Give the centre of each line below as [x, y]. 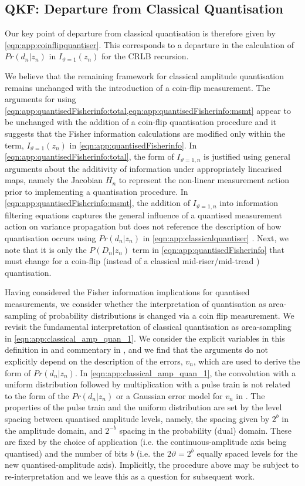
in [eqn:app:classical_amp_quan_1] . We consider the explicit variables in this [145, 338]
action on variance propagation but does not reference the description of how [143, 226]
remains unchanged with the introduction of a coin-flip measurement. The [138, 87]
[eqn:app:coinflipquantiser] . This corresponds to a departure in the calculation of [149, 44]
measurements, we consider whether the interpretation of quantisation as [135, 303]
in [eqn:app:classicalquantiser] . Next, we [216, 238]
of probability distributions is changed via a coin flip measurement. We [167, 315]
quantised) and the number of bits [66, 453]
